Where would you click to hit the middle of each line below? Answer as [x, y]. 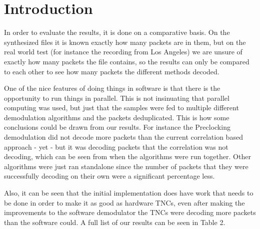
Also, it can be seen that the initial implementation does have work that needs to [129, 193]
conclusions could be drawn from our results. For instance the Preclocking [117, 127]
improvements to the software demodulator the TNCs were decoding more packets [130, 212]
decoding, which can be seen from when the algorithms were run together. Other [127, 156]
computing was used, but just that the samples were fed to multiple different [121, 108]
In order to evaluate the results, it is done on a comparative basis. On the [117, 32]
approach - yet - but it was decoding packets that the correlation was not [116, 146]
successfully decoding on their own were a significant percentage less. [109, 176]
